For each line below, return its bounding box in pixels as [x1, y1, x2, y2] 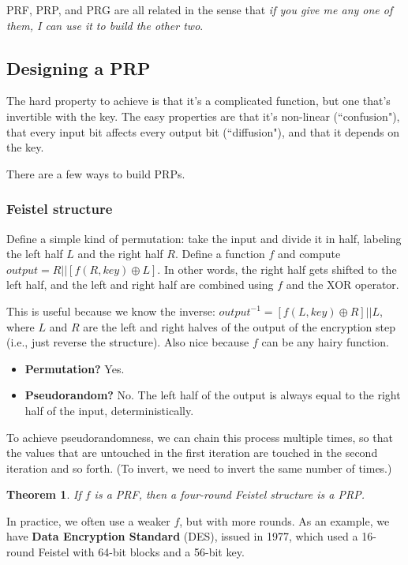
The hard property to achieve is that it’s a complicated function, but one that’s [6, 92, 391, 109]
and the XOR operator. [286, 276, 399, 293]
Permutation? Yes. [24, 360, 125, 376]
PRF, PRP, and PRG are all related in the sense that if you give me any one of [6, 2, 393, 17]
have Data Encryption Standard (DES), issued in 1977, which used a [6, 528, 358, 544]
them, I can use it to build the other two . [6, 17, 204, 33]
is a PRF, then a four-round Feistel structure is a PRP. [94, 486, 365, 503]
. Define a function [174, 245, 265, 262]
